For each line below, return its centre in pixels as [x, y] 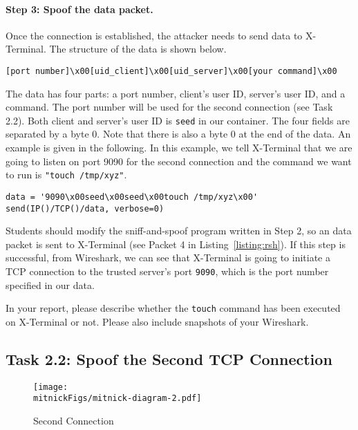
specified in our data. [50, 284]
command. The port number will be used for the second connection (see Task [169, 107]
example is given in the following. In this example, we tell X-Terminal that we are [179, 148]
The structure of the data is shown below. [138, 49]
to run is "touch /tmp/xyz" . [66, 175]
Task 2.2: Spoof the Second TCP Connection [169, 358]
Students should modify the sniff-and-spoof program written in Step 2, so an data [179, 231]
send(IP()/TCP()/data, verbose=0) [85, 208]
